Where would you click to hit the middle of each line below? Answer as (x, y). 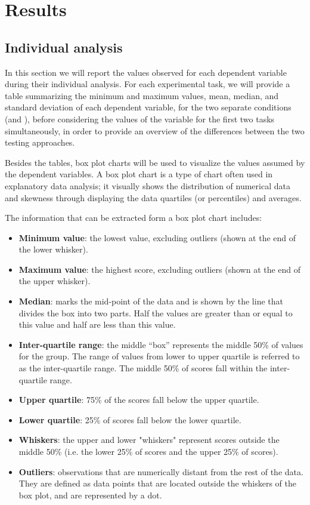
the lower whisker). (53, 249)
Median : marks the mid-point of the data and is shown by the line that (151, 301)
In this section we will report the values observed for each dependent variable (146, 72)
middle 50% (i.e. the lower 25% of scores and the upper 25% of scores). (148, 452)
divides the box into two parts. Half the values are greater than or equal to (156, 312)
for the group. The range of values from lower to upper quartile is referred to (159, 356)
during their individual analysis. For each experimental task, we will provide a (148, 84)
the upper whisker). (55, 281)
